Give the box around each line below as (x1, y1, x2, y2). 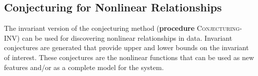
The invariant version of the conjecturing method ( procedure (4, 23, 195, 33)
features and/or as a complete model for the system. (4, 62, 164, 72)
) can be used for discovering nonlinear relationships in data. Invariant (17, 32, 233, 43)
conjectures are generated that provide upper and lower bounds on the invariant (4, 42, 249, 53)
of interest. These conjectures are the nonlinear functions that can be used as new (4, 52, 255, 62)
